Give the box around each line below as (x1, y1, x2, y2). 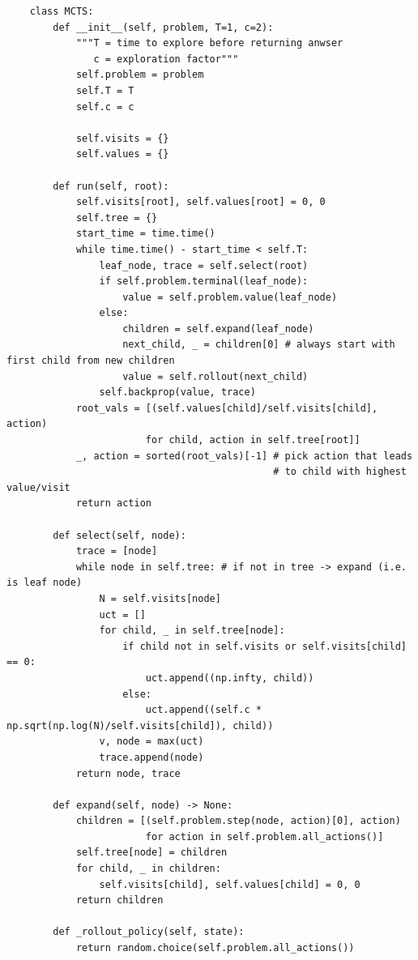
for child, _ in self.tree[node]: (99, 625, 285, 637)
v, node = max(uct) (99, 736, 204, 748)
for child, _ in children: (75, 863, 221, 875)
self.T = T (75, 84, 134, 96)
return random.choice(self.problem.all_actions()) (75, 942, 355, 954)
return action (75, 497, 151, 510)
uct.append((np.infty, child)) (145, 672, 314, 684)
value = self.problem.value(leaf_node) (122, 291, 338, 303)
